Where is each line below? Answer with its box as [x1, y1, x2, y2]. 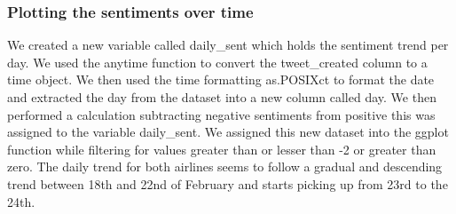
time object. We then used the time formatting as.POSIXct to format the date [7, 70, 435, 89]
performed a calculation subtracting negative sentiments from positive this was [7, 105, 436, 123]
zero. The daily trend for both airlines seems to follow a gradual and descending [7, 157, 443, 176]
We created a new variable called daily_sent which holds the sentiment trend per [7, 36, 449, 54]
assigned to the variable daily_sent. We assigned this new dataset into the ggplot [7, 123, 449, 141]
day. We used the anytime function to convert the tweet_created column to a [7, 52, 428, 71]
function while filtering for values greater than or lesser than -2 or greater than [7, 139, 436, 158]
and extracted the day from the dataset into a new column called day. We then [7, 88, 436, 106]
